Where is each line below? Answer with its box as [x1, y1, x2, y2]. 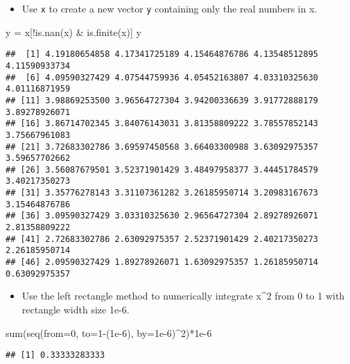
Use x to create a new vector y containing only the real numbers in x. [21, 1, 317, 15]
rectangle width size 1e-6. [21, 302, 130, 316]
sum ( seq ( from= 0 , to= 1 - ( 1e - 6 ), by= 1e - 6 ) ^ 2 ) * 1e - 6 [6, 325, 212, 340]
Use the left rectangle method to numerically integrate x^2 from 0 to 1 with [21, 288, 345, 303]
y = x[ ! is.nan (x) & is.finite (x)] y [6, 24, 141, 39]
